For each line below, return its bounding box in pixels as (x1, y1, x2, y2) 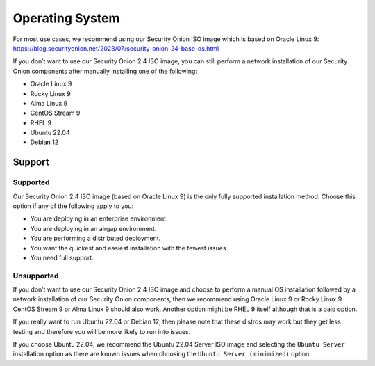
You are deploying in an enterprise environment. (30, 214, 168, 223)
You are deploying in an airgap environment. (30, 224, 157, 232)
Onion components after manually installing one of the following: (12, 67, 198, 75)
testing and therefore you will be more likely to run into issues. (12, 327, 191, 335)
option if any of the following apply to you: (12, 202, 134, 210)
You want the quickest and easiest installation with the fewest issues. (30, 244, 228, 252)
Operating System (12, 10, 120, 26)
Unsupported (12, 271, 59, 280)
